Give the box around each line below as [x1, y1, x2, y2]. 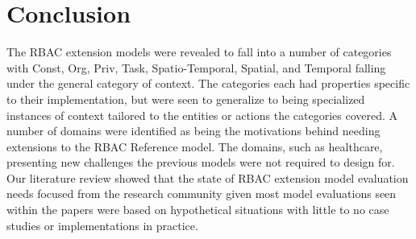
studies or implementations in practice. [6, 216, 198, 233]
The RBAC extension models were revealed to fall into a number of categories [6, 43, 392, 60]
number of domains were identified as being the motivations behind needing [6, 122, 381, 139]
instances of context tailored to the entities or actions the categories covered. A [6, 106, 398, 123]
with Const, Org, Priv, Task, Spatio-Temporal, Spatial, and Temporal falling [6, 59, 386, 76]
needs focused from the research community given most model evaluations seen [6, 185, 397, 202]
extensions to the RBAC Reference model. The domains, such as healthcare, [6, 138, 383, 155]
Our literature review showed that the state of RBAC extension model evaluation [6, 169, 409, 186]
